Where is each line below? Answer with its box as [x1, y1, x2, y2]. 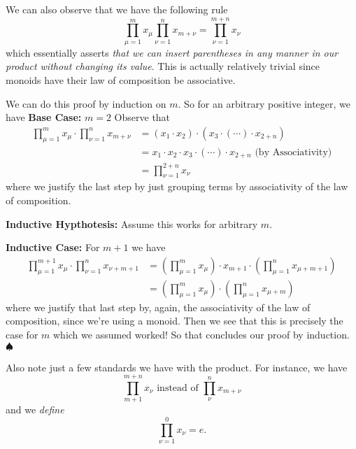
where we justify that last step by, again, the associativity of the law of [6, 299, 311, 314]
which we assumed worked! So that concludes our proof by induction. [53, 327, 350, 341]
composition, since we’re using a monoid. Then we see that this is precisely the [6, 313, 343, 328]
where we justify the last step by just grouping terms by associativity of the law [6, 179, 348, 194]
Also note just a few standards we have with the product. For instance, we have [6, 359, 348, 374]
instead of [157, 383, 199, 393]
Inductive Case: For [6, 240, 100, 255]
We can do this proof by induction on [6, 96, 166, 111]
